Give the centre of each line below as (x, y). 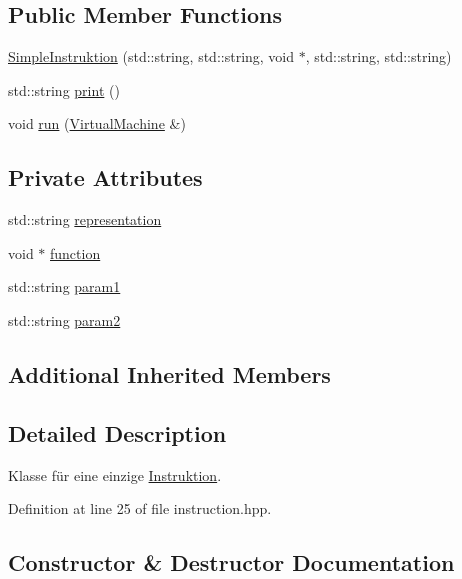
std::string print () (64, 89)
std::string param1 (64, 286)
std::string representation (85, 219)
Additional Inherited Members (169, 373)
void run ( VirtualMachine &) (97, 123)
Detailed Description (117, 432)
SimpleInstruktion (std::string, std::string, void (151, 56)
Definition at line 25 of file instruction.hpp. (140, 508)
